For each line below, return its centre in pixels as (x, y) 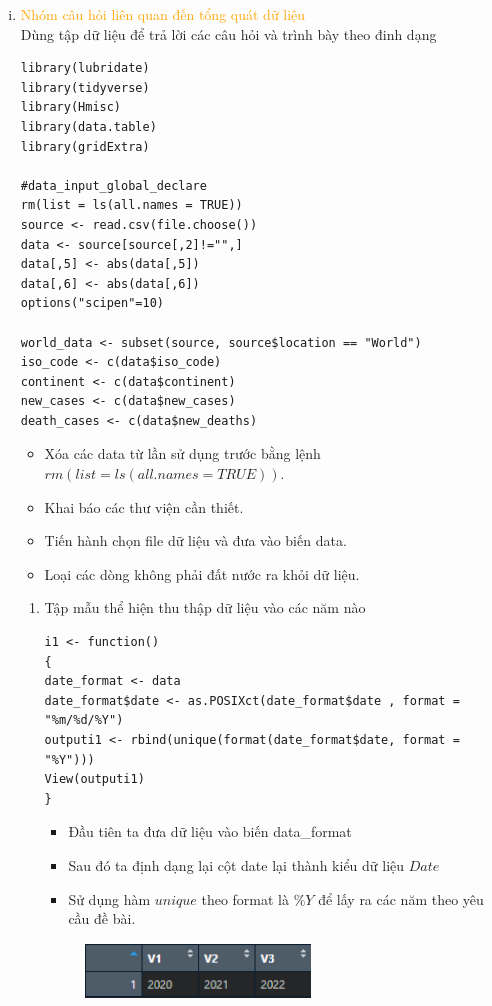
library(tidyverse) (85, 87)
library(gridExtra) (85, 146)
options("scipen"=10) (92, 303)
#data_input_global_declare (113, 185)
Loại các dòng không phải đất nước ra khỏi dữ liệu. (202, 573)
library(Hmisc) (71, 107)
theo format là (245, 898)
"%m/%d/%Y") (84, 720)
